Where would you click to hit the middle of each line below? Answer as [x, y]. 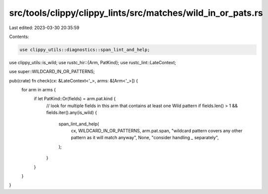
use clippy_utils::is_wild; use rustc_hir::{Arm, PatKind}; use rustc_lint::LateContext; [93, 62]
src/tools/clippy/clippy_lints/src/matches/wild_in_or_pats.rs [136, 13]
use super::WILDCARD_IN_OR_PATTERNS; [52, 72]
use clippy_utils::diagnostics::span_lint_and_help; [85, 50]
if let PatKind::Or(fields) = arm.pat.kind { [75, 99]
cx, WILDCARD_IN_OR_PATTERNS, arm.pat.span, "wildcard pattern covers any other [157, 131]
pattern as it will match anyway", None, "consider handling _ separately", [145, 138]
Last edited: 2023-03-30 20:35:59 [44, 28]
